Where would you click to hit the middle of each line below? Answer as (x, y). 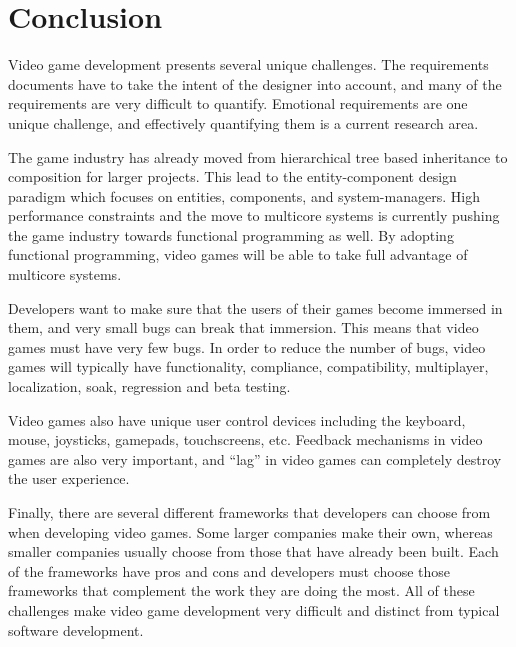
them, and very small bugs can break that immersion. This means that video (243, 327)
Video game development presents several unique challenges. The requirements (248, 64)
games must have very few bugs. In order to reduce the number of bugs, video (247, 346)
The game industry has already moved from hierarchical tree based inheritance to (258, 156)
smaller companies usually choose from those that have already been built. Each (253, 551)
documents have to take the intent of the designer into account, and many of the (255, 83)
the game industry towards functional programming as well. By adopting (231, 234)
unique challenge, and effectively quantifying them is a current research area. (243, 122)
